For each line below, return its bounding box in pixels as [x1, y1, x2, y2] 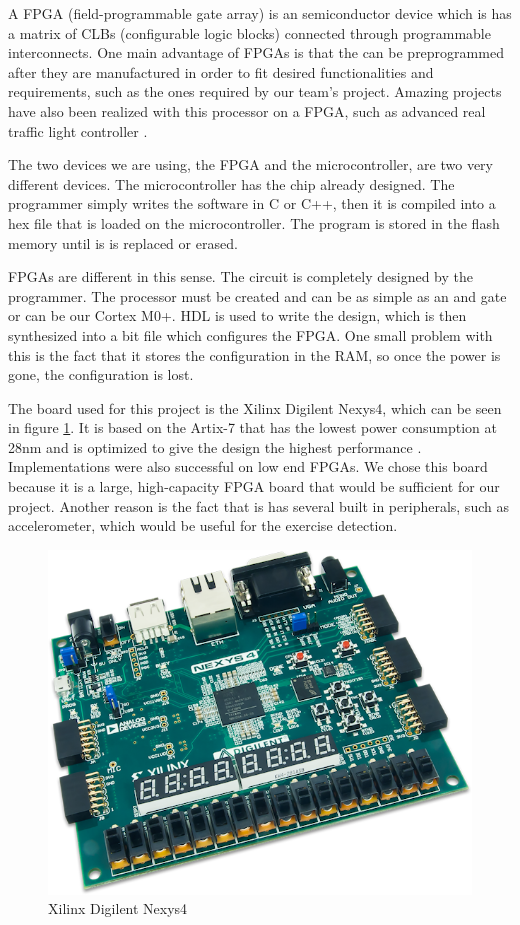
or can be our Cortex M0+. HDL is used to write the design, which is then [8, 305, 467, 326]
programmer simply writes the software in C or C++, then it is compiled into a [8, 193, 496, 214]
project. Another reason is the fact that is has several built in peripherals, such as [8, 495, 509, 516]
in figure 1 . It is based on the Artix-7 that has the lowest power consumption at [8, 417, 497, 438]
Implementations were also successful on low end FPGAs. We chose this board [8, 456, 488, 477]
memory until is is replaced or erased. [8, 232, 238, 253]
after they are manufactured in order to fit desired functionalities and [8, 61, 434, 82]
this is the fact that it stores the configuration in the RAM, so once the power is [8, 344, 501, 365]
